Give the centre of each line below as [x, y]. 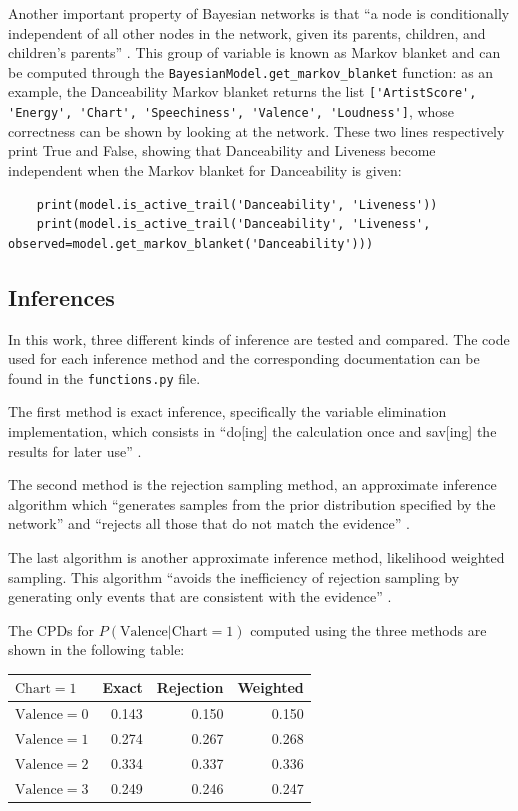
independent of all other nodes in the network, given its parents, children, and [247, 32]
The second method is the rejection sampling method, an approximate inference [252, 484]
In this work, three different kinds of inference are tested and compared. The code [259, 338]
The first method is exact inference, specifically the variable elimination [227, 411]
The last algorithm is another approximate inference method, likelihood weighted [256, 556]
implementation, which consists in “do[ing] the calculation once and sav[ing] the [252, 430]
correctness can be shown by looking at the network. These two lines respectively [256, 130]
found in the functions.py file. [104, 377]
